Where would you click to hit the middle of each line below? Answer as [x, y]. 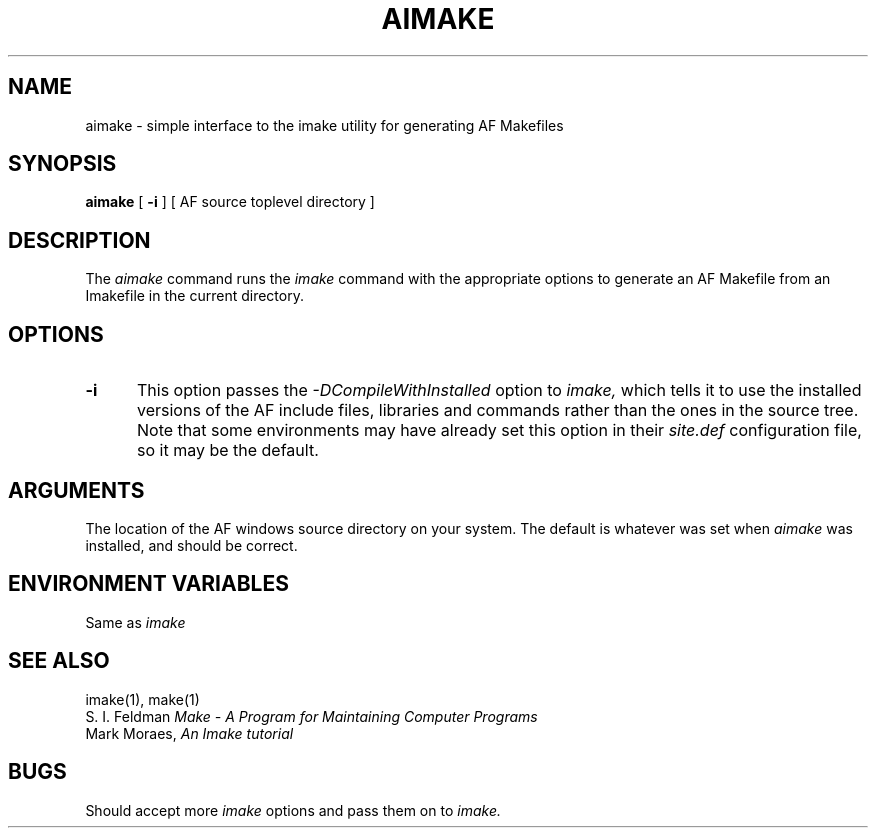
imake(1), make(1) [142, 699]
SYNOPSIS [62, 164]
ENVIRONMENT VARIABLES [148, 584]
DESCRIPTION [79, 240]
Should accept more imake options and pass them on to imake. [293, 810]
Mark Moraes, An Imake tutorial [189, 733]
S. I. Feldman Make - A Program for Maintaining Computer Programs [311, 716]
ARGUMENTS [76, 490]
